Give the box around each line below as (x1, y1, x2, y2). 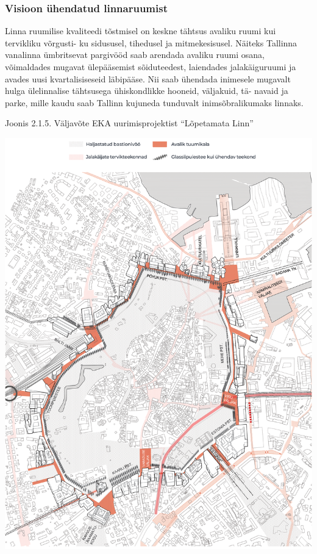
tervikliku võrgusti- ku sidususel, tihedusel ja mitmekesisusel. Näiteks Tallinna (5, 36, 297, 49)
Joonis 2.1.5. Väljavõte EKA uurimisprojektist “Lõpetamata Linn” (5, 117, 254, 129)
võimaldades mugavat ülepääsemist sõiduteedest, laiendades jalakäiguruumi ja (5, 60, 296, 73)
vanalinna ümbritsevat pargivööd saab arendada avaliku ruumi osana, (5, 48, 265, 61)
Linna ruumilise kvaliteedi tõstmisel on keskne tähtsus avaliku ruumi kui (5, 24, 276, 37)
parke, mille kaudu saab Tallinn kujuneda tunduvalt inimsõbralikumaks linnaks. (5, 96, 304, 109)
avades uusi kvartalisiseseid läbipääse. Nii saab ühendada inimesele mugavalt (5, 72, 291, 85)
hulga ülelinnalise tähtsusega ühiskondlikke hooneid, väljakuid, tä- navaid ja (5, 84, 288, 97)
